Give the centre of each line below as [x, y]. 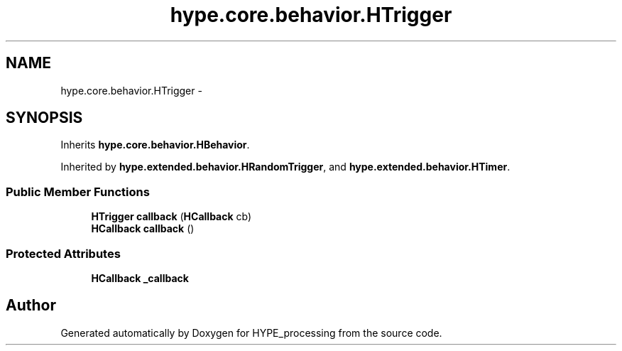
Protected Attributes [63, 253]
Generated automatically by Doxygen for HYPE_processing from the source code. [251, 333]
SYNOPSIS [44, 118]
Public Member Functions [78, 191]
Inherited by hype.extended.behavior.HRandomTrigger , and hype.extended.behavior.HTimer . [285, 167]
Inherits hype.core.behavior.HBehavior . [155, 145]
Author [31, 306]
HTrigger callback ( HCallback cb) [171, 217]
